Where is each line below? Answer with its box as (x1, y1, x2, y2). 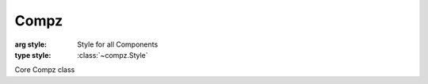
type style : (14, 50, 52, 59)
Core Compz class (14, 65, 75, 74)
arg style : (14, 40, 48, 49)
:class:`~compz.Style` (77, 50, 148, 59)
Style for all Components (77, 40, 159, 49)
